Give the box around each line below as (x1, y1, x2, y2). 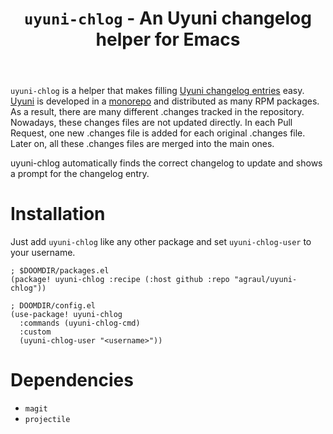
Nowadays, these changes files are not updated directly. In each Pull (10, 117, 293, 129)
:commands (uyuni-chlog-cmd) (19, 318, 141, 329)
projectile (24, 415, 71, 425)
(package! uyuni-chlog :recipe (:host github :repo (10, 275, 230, 285)
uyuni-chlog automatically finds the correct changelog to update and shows (10, 157, 323, 169)
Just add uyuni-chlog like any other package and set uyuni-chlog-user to (10, 236, 312, 248)
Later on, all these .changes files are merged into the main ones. (10, 138, 275, 150)
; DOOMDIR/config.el (10, 301, 97, 311)
